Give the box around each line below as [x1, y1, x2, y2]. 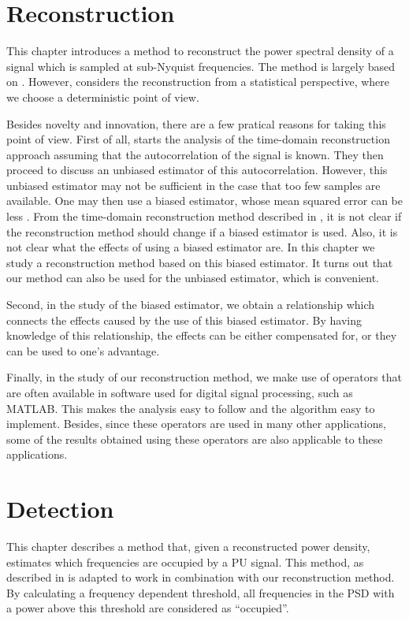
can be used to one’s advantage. [6, 342, 160, 359]
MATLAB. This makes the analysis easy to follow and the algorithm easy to [6, 400, 375, 416]
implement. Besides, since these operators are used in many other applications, [6, 415, 386, 432]
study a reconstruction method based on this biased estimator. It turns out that [6, 254, 393, 270]
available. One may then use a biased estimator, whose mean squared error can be [6, 192, 403, 209]
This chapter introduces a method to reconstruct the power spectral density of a [6, 43, 394, 59]
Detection [6, 493, 114, 525]
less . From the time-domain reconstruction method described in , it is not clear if [6, 208, 402, 225]
